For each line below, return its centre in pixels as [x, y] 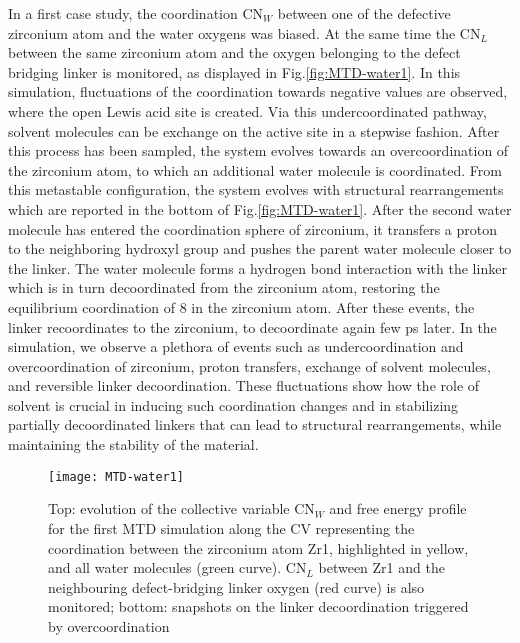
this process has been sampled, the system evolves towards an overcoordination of [258, 150]
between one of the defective [364, 13]
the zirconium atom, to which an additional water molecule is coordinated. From [255, 169]
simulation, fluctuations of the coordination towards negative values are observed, [258, 91]
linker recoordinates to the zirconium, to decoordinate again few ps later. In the [252, 326]
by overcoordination [109, 625]
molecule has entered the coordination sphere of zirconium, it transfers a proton [253, 228]
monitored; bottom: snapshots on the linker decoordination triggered [258, 606]
